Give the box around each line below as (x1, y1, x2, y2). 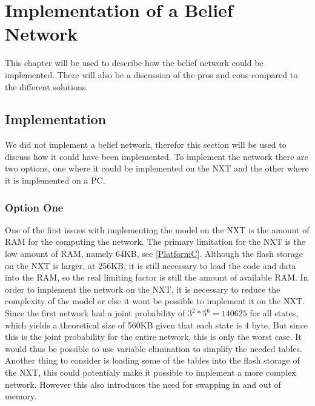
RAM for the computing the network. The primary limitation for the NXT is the (5, 235, 305, 248)
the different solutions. (5, 80, 88, 93)
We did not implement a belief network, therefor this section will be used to (5, 138, 287, 151)
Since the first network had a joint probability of (5, 307, 185, 319)
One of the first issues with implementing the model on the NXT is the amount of (5, 223, 310, 236)
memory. (5, 390, 37, 402)
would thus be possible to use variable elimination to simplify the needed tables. (5, 342, 302, 354)
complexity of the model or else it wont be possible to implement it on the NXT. (5, 295, 305, 307)
